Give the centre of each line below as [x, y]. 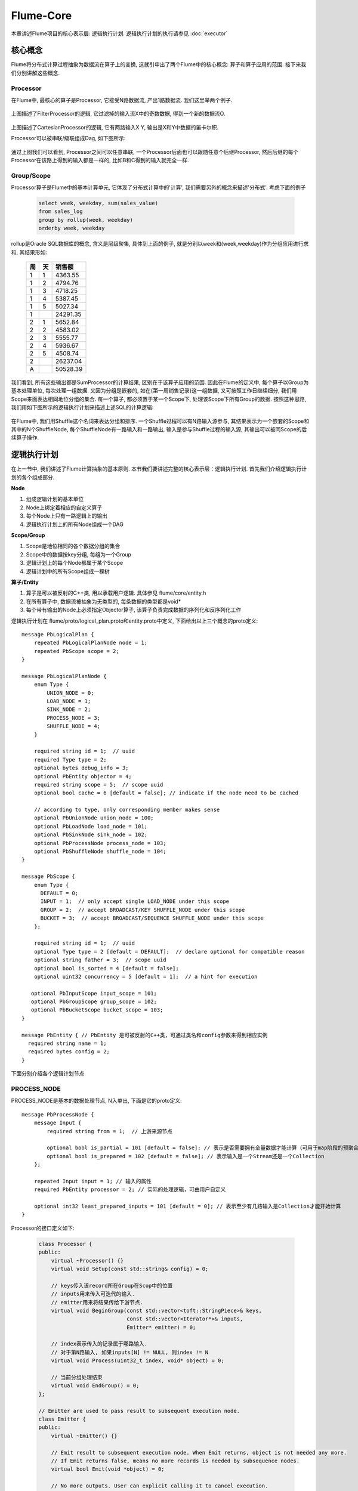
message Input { [58, 1123]
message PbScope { [49, 876]
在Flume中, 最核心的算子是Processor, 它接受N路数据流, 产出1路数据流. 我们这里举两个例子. [122, 100]
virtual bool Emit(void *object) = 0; [108, 1469]
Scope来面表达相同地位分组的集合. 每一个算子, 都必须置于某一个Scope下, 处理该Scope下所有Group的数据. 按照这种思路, [159, 399]
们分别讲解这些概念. [36, 73]
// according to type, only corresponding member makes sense [127, 810]
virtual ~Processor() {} [87, 1260]
